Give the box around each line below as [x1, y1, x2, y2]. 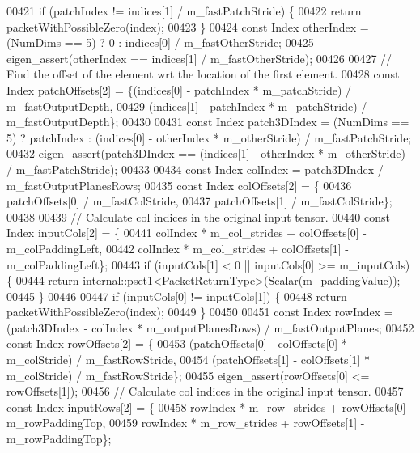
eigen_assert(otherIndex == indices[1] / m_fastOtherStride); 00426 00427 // [6, 49, 392, 66]
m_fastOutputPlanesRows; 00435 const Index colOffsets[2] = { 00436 [6, 176, 352, 193]
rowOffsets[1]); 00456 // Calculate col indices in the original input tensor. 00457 [6, 383, 404, 400]
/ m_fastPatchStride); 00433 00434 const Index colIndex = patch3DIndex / [6, 160, 384, 177]
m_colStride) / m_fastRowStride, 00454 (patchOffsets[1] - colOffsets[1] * [6, 351, 371, 368]
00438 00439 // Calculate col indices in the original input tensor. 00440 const [6, 208, 390, 225]
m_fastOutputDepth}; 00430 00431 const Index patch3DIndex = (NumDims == [6, 113, 409, 130]
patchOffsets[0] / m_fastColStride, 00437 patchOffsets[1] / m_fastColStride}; [6, 193, 392, 210]
